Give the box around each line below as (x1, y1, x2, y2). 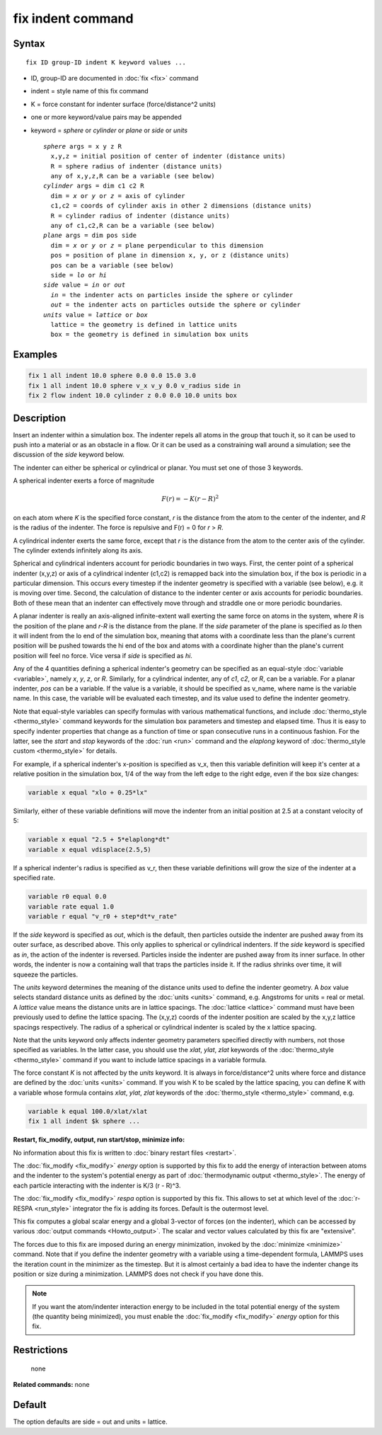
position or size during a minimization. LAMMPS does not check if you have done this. (13, 1269, 264, 1278)
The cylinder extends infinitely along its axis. (13, 546, 143, 555)
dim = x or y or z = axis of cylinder (50, 192, 185, 200)
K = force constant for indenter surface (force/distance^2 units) (30, 100, 216, 108)
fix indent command (13, 11, 134, 26)
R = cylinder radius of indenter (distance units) (50, 212, 230, 219)
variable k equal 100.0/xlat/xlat (28, 1107, 148, 1115)
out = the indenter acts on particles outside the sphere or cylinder (50, 301, 301, 309)
